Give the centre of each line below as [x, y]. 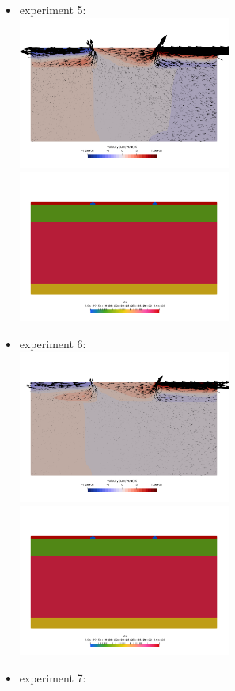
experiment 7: [53, 678]
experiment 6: [53, 344]
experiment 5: [53, 9]
